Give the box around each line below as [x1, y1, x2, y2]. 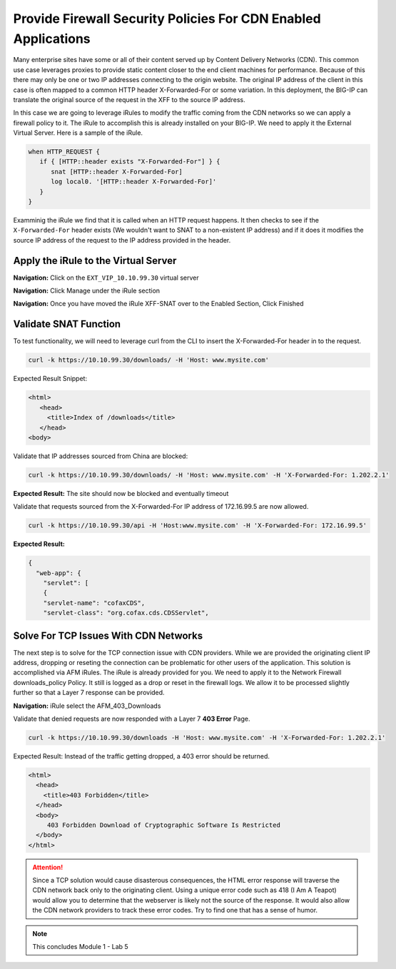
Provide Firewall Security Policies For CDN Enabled [13, 11, 321, 26]
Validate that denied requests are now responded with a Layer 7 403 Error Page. [13, 714, 250, 723]
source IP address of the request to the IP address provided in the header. [13, 235, 231, 244]
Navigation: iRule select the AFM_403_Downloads [13, 701, 161, 710]
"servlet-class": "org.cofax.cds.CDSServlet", [43, 609, 210, 617]
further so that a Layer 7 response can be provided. [13, 689, 165, 697]
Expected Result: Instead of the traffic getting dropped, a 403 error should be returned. [13, 751, 270, 760]
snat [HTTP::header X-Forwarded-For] [51, 168, 183, 176]
